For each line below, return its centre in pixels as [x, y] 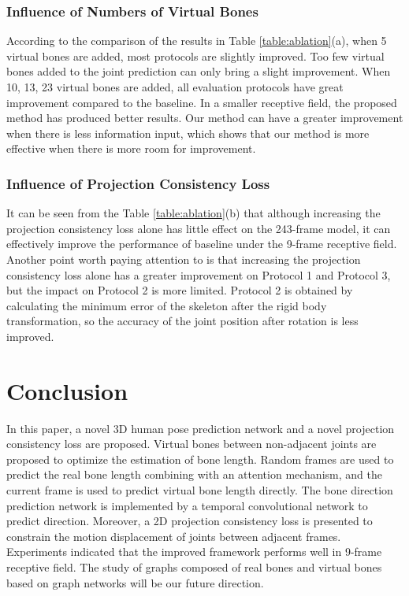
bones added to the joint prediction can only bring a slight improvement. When [199, 71]
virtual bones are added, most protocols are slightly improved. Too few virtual [195, 56]
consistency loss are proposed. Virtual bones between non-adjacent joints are [191, 444]
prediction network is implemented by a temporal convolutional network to [187, 505]
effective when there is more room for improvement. [131, 148]
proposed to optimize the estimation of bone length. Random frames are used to [200, 459]
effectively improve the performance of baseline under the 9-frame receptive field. [202, 244]
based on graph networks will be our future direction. [135, 582]
